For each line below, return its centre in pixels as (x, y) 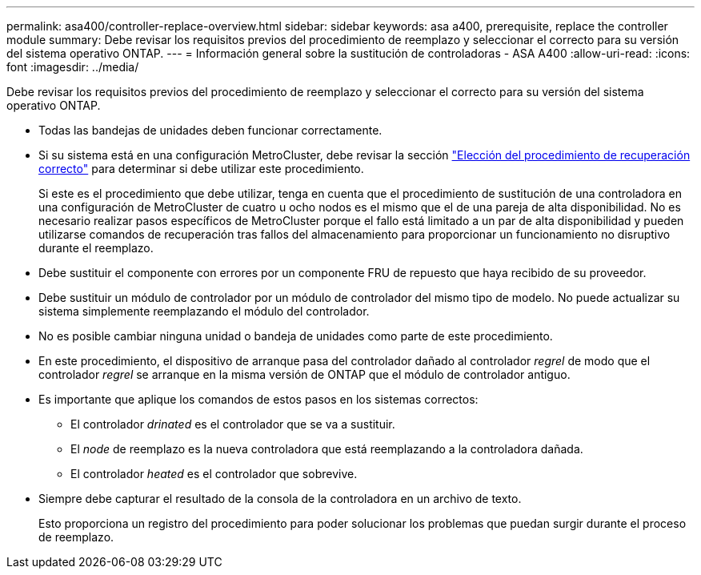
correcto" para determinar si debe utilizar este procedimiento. (201, 169)
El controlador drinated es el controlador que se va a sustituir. (233, 424)
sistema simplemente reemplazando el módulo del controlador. (204, 311)
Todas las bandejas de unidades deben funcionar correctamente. (210, 130)
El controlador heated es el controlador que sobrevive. (214, 474)
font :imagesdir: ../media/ (73, 67)
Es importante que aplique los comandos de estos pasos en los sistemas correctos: (258, 399)
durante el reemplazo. (96, 248)
